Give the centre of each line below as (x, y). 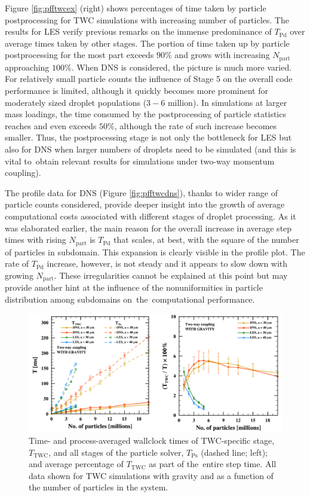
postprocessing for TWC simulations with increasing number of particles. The (147, 19)
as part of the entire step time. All (213, 464)
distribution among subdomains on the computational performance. (130, 299)
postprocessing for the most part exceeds (79, 55)
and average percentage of (76, 464)
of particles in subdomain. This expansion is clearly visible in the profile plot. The (155, 251)
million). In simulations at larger (227, 102)
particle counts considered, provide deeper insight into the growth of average (145, 204)
